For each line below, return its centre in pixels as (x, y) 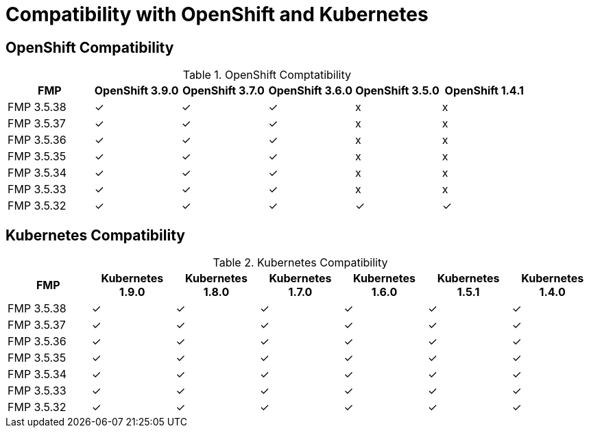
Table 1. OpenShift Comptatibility (267, 75)
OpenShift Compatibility (90, 47)
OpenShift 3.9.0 (136, 91)
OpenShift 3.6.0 (310, 91)
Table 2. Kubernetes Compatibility (300, 263)
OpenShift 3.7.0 (223, 91)
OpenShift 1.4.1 (484, 91)
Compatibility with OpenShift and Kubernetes (217, 14)
